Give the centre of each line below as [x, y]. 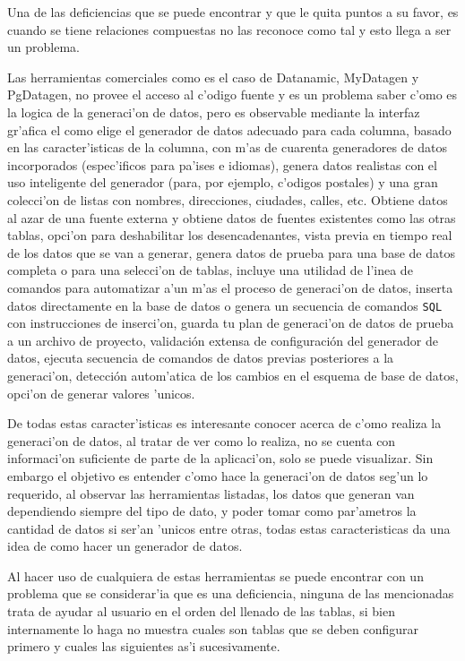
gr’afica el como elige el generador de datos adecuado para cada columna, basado [229, 129]
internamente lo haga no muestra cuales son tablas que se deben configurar [213, 628]
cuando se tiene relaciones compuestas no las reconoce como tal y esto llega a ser [229, 29]
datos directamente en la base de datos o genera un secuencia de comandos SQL [225, 305]
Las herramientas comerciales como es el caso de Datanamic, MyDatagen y [213, 77]
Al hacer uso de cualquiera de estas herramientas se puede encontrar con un [215, 575]
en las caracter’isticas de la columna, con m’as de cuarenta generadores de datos [227, 147]
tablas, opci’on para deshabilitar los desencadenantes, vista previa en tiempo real [230, 235]
